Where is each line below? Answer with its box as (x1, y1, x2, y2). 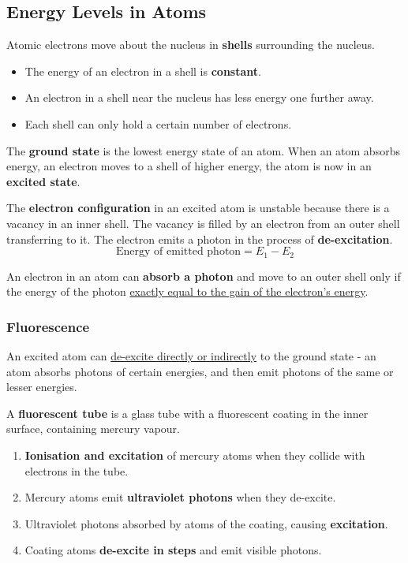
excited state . (6, 173, 80, 189)
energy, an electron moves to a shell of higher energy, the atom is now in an (6, 158, 372, 174)
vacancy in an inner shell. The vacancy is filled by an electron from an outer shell (6, 214, 400, 231)
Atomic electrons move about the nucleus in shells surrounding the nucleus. (6, 36, 375, 53)
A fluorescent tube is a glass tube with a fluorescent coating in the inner (6, 405, 369, 421)
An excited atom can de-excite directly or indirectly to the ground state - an (6, 348, 376, 364)
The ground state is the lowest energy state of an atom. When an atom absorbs (6, 142, 400, 158)
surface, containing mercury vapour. (6, 420, 180, 437)
